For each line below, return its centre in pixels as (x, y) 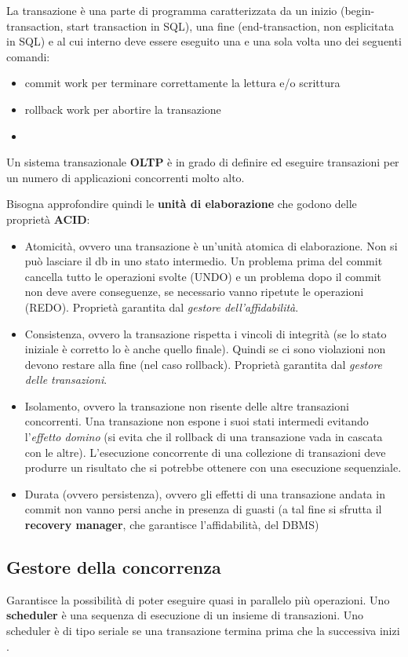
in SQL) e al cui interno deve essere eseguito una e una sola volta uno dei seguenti (204, 41)
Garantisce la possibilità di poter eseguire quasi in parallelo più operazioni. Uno (198, 599)
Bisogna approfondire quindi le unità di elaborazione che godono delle (182, 204)
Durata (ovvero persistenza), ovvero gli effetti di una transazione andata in (205, 493)
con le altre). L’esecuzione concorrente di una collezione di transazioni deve (205, 452)
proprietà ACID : (48, 219)
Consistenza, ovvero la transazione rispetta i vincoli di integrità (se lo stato (206, 333)
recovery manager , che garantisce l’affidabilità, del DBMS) (172, 525)
